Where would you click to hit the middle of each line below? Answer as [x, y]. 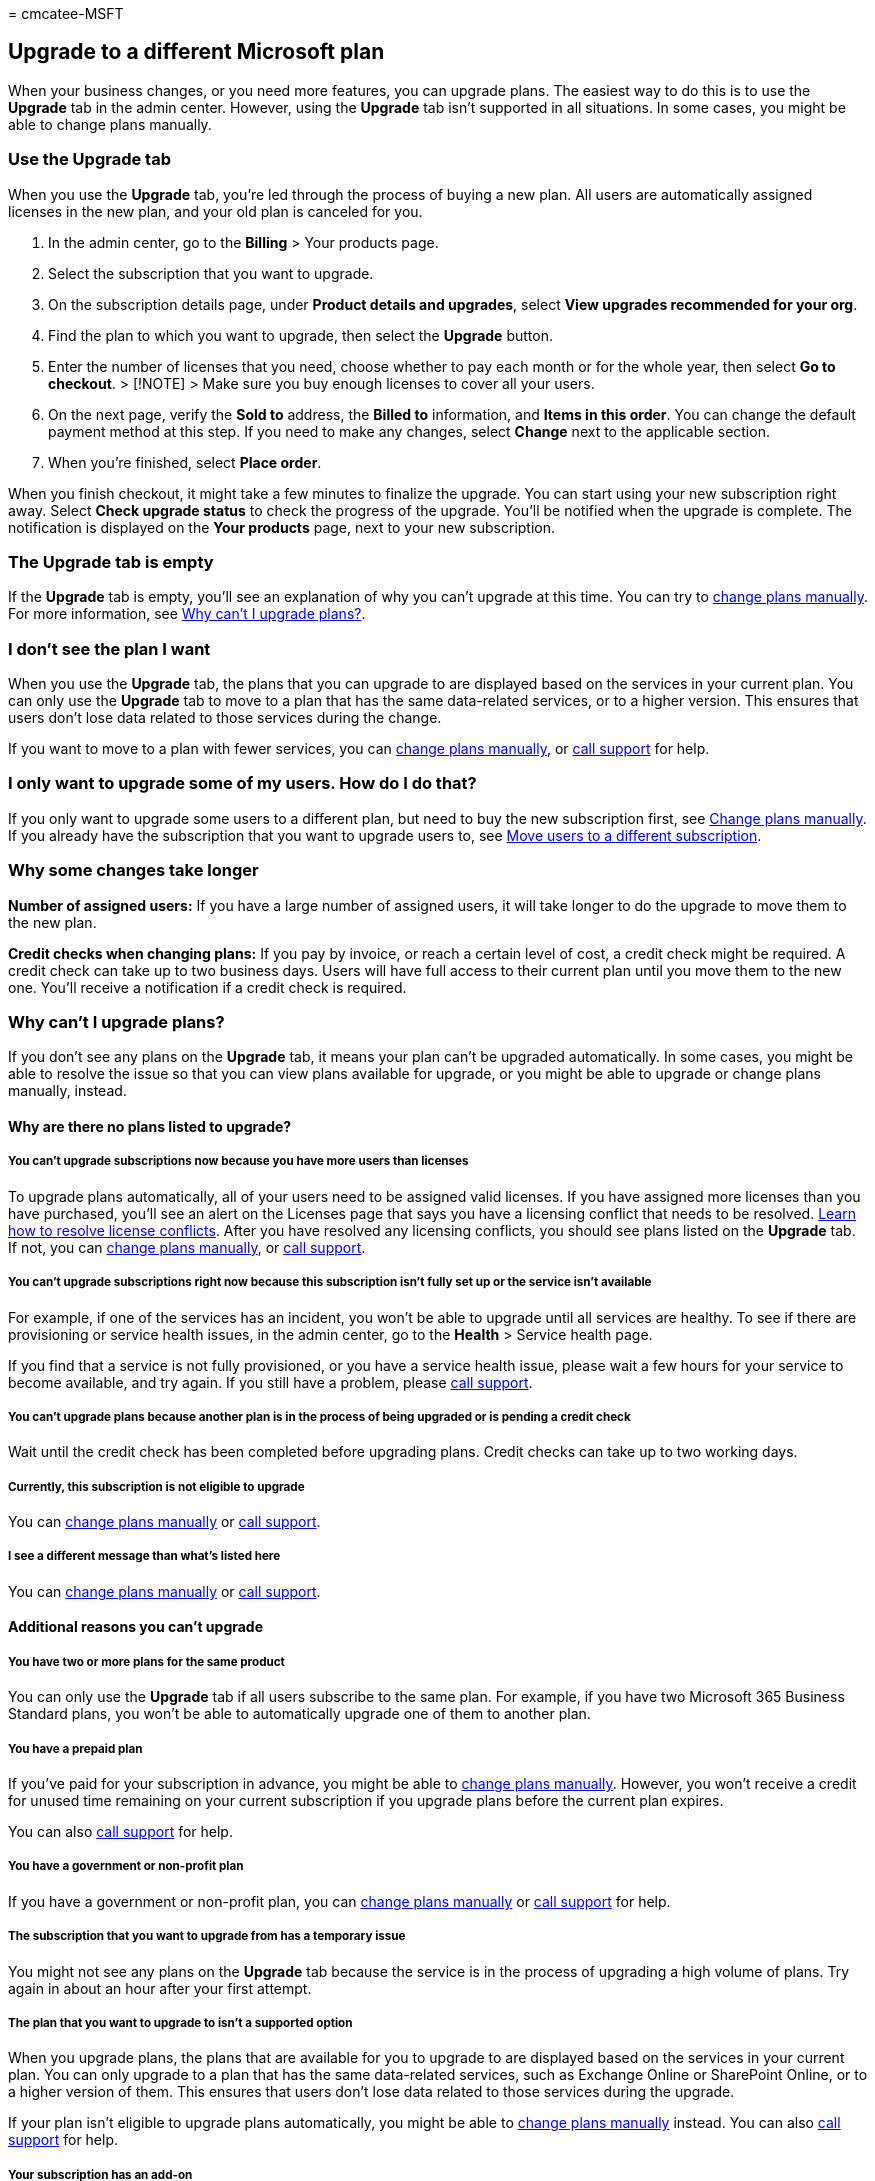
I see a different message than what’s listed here [144, 1556]
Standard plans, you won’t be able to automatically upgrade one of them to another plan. [299, 1714]
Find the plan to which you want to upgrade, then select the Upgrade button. [300, 335]
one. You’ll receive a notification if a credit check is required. [207, 987]
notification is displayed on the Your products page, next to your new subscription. [282, 527]
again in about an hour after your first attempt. [160, 1988]
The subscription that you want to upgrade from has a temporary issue [207, 1936]
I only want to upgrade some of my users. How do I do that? [242, 783]
